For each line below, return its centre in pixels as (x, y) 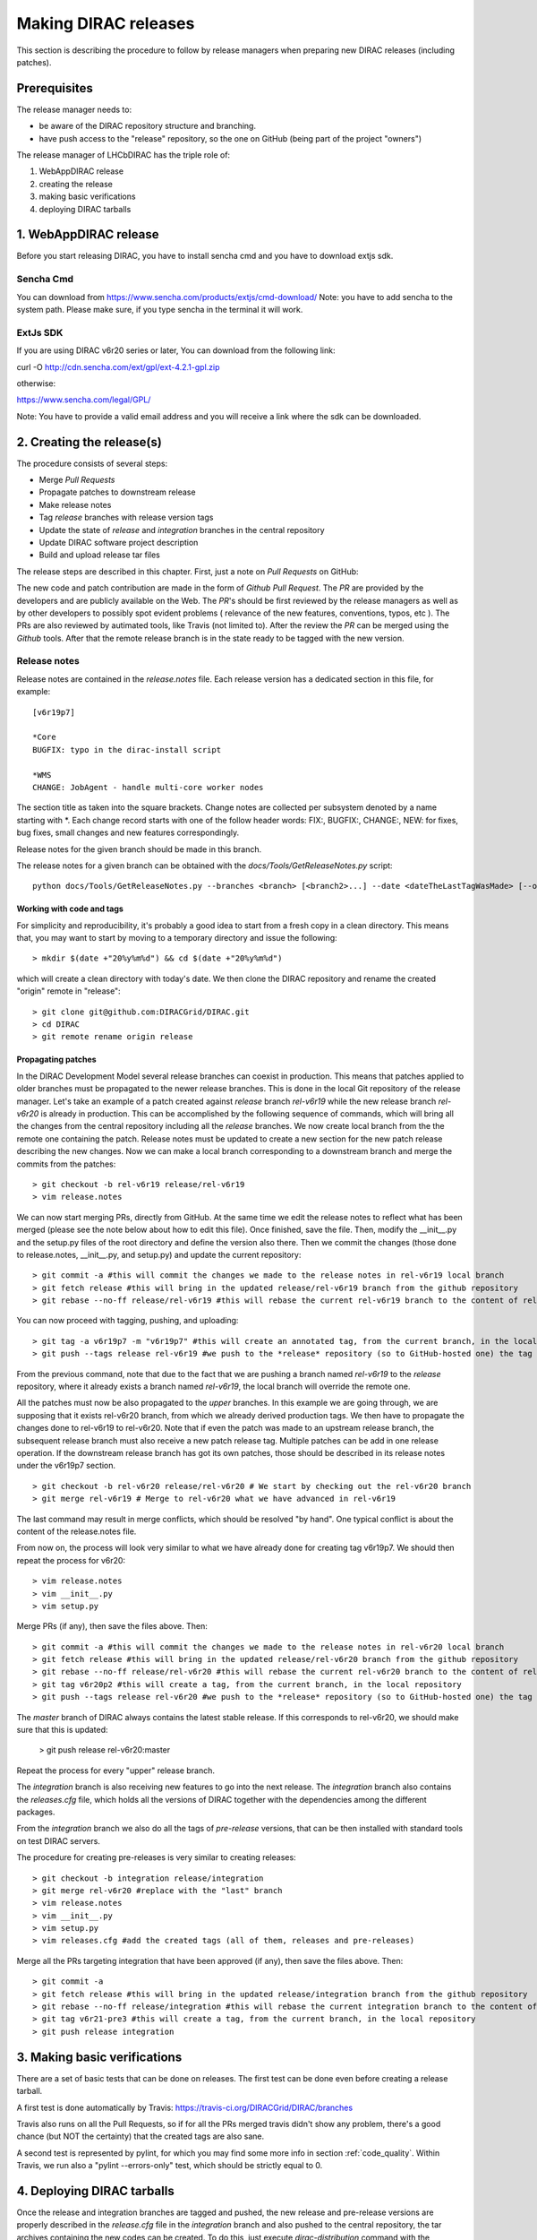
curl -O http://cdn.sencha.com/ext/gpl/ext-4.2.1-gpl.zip (118, 366)
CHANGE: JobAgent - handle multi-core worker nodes (148, 787)
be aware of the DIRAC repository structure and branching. (148, 126)
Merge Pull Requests (77, 480)
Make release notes (75, 504)
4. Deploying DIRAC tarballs (95, 2191)
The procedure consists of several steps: (92, 463)
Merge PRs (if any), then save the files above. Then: (112, 1626)
